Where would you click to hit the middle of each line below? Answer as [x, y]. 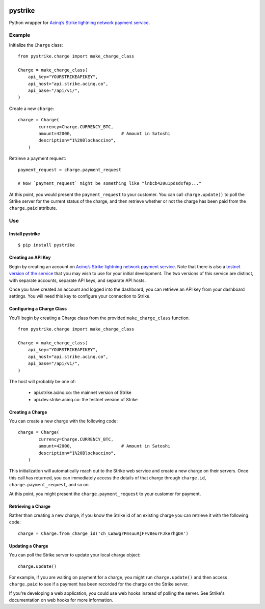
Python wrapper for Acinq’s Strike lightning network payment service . [79, 23]
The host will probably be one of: [42, 381]
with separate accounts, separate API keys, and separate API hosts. [78, 280]
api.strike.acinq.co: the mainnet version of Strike [83, 392]
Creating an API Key [30, 257]
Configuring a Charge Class [38, 309]
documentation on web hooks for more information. [61, 600]
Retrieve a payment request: [38, 158]
